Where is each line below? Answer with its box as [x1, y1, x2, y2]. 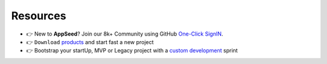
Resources [11, 9, 67, 22]
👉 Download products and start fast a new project [26, 38, 154, 45]
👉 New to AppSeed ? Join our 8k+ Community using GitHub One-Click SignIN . [26, 30, 223, 37]
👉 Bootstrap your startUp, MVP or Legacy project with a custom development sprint [26, 47, 238, 54]
